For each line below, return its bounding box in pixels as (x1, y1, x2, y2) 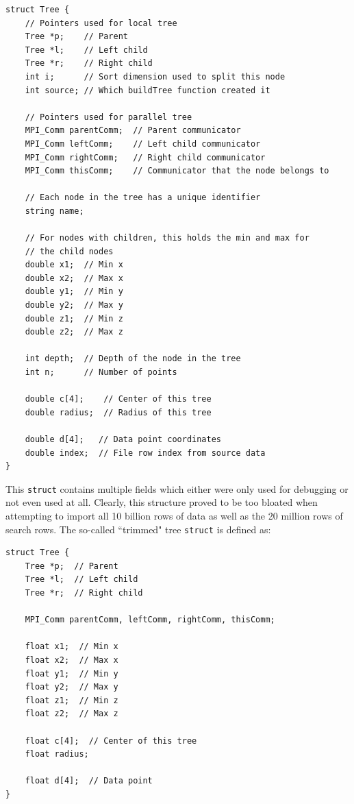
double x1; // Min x (25, 260, 123, 270)
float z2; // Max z (25, 709, 118, 719)
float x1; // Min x (25, 642, 118, 652)
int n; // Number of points (25, 367, 177, 378)
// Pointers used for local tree (25, 18, 177, 28)
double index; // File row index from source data (25, 448, 266, 458)
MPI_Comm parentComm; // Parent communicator (25, 125, 241, 136)
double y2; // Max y (25, 300, 123, 310)
